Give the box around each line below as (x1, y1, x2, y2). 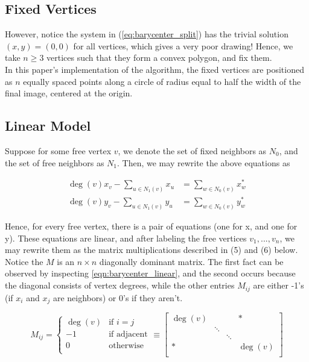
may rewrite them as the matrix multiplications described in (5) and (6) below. (5, 243, 298, 256)
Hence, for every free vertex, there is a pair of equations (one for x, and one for (5, 220, 298, 232)
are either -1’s (253, 279, 304, 292)
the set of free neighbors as (5, 156, 104, 169)
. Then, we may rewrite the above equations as (117, 156, 290, 169)
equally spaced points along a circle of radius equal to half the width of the (23, 75, 301, 87)
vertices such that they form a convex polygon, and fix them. (46, 51, 272, 64)
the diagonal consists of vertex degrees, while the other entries (5, 279, 235, 292)
